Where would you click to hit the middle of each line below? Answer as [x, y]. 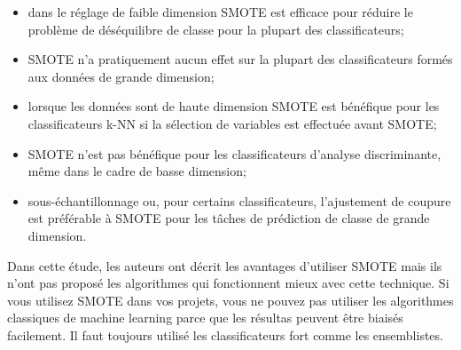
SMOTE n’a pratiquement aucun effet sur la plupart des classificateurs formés [240, 59]
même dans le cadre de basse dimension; [137, 171]
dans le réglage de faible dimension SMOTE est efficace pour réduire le [220, 12]
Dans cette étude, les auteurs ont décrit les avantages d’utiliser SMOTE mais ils [225, 265]
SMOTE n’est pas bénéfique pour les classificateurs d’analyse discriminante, [234, 153]
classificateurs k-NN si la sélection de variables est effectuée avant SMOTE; [232, 123]
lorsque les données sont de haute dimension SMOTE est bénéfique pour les [234, 106]
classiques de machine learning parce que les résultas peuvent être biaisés [205, 318]
